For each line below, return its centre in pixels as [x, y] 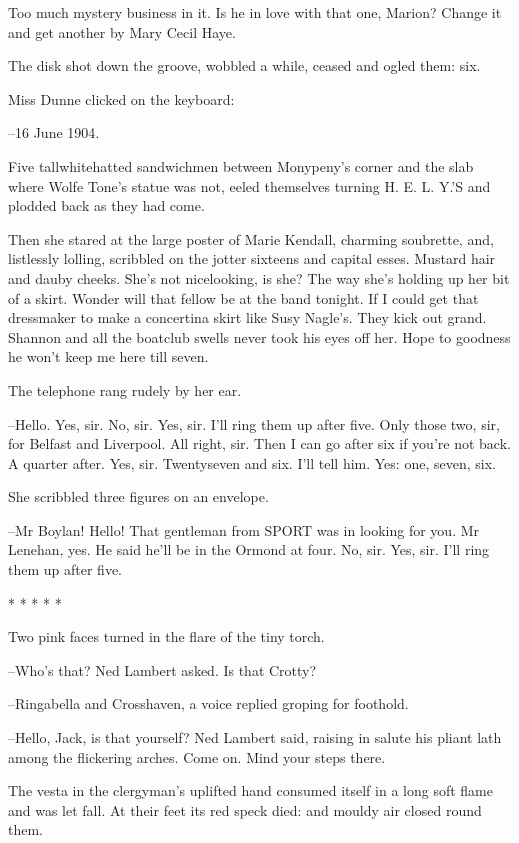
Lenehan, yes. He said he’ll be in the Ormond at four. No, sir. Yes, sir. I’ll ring [249, 549]
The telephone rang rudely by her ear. [125, 389]
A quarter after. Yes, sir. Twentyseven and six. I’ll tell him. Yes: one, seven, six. [252, 462]
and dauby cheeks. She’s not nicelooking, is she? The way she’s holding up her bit [259, 277]
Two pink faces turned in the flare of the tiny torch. [166, 636]
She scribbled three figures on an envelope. [138, 496]
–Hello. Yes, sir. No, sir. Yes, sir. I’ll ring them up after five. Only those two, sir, [254, 423]
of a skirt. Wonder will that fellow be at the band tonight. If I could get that [243, 297]
